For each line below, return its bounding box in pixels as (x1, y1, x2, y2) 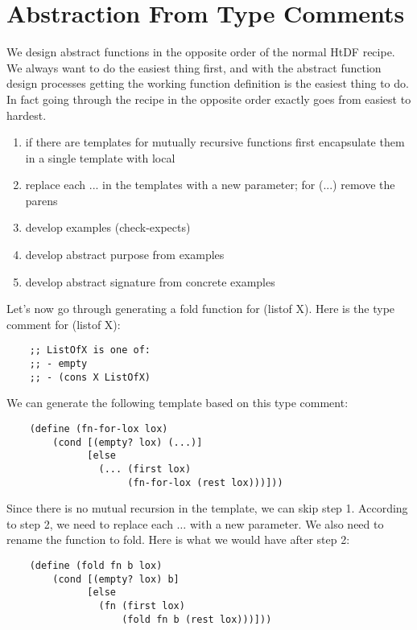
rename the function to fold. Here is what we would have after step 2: (6, 531, 350, 548)
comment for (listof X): (6, 315, 121, 332)
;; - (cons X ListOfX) (29, 371, 151, 383)
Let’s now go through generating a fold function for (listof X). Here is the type (6, 300, 395, 317)
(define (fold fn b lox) (29, 560, 163, 572)
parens (25, 191, 58, 208)
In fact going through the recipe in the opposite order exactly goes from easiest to (6, 90, 411, 107)
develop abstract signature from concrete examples (25, 273, 275, 290)
